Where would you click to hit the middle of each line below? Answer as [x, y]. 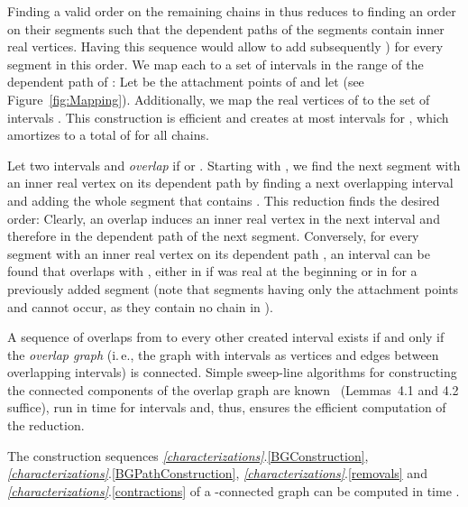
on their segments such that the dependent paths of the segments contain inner [226, 28]
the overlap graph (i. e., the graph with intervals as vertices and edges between [223, 354]
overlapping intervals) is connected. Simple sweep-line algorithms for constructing [232, 372]
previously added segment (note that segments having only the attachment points [233, 288]
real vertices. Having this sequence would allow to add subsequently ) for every [225, 46]
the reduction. [46, 425]
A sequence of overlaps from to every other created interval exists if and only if [226, 337]
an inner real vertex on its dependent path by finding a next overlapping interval [230, 183]
